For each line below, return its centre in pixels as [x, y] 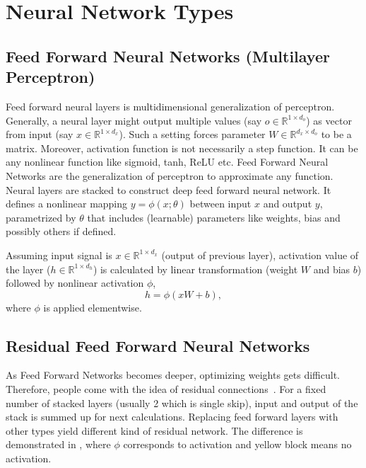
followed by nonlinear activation [75, 283]
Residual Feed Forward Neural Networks [158, 345]
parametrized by [41, 217]
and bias [332, 269]
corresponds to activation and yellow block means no [237, 444]
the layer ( [28, 269]
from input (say [40, 134]
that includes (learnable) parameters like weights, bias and [214, 217]
